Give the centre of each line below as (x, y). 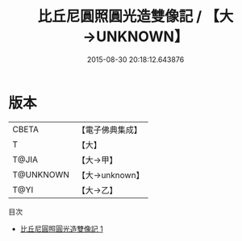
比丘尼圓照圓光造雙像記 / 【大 (136, 17)
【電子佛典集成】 (110, 130)
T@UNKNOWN (41, 174)
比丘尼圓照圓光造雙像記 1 (61, 229)
